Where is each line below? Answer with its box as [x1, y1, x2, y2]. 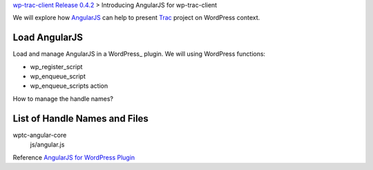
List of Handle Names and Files [12, 113, 149, 124]
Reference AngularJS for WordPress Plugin [12, 153, 135, 162]
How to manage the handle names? [12, 94, 114, 103]
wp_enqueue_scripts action [30, 82, 108, 90]
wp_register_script [30, 62, 83, 70]
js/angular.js [30, 140, 65, 149]
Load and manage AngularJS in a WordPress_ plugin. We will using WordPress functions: [12, 50, 266, 58]
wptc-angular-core [12, 131, 67, 139]
